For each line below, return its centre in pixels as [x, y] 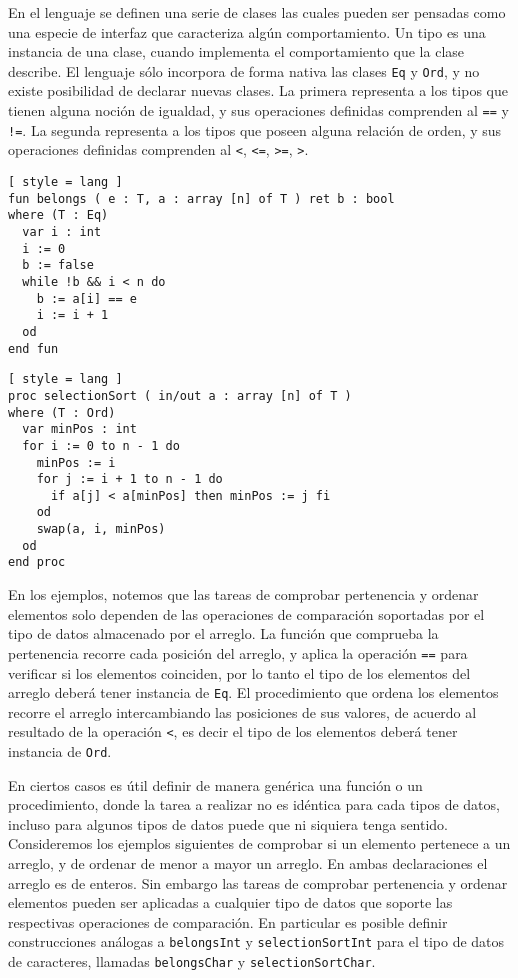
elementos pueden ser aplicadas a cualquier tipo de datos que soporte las [230, 902]
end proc [37, 562]
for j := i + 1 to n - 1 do [129, 479]
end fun [33, 348]
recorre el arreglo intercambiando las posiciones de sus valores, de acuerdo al [242, 711]
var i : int [62, 231]
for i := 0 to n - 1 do [101, 445]
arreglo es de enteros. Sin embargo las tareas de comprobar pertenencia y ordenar [258, 882]
